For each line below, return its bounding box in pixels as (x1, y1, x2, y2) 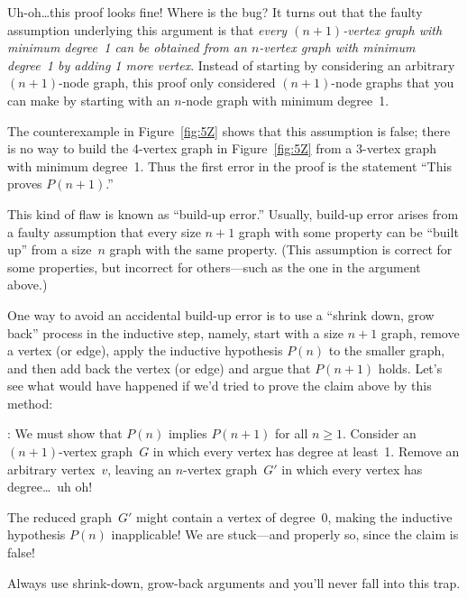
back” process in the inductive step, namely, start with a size (7, 323, 343, 342)
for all (275, 424, 308, 443)
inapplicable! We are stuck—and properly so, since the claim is (111, 525, 459, 544)
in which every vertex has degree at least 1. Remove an (152, 442, 460, 461)
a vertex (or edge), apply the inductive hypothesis (7, 341, 283, 360)
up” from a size (7, 240, 92, 259)
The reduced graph (7, 507, 112, 526)
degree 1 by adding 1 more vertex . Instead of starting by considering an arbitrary (7, 55, 455, 74)
